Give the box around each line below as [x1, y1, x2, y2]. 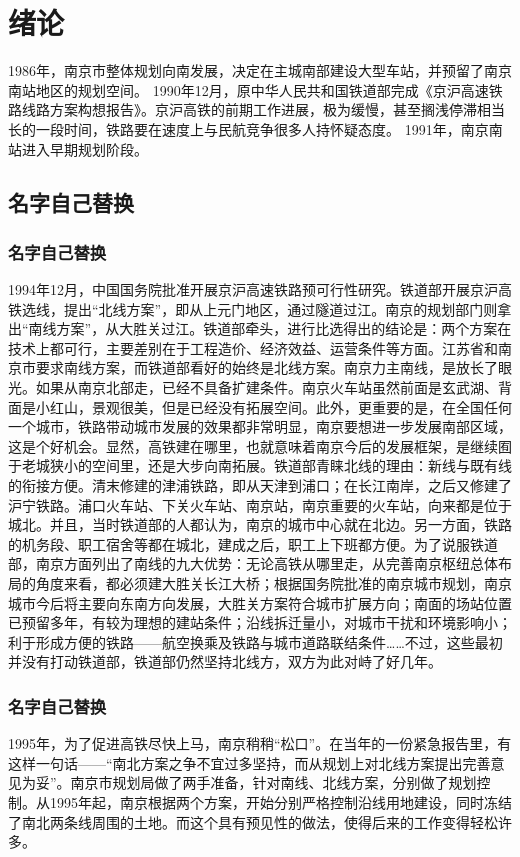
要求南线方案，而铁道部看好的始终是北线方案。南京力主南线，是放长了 [35, 357, 498, 378]
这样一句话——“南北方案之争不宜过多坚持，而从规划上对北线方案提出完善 [8, 752, 491, 773]
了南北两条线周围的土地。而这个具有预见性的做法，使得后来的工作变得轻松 [8, 811, 498, 832]
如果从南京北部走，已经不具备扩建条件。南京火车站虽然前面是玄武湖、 [35, 377, 498, 398]
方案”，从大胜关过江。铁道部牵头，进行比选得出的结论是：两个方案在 [56, 318, 512, 339]
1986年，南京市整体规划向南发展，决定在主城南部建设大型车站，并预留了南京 [8, 60, 512, 81]
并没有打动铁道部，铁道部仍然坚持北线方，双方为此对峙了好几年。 [8, 651, 442, 672]
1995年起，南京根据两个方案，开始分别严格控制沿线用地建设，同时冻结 [49, 791, 512, 812]
